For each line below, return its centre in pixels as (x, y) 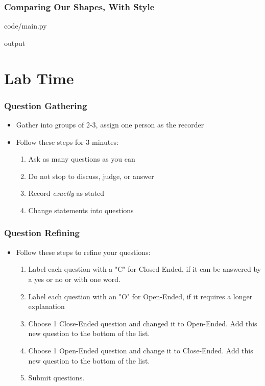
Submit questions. (56, 378)
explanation (46, 306)
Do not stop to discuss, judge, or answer (91, 176)
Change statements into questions (81, 210)
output (15, 43)
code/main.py (26, 26)
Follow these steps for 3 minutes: (67, 141)
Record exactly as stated (66, 193)
